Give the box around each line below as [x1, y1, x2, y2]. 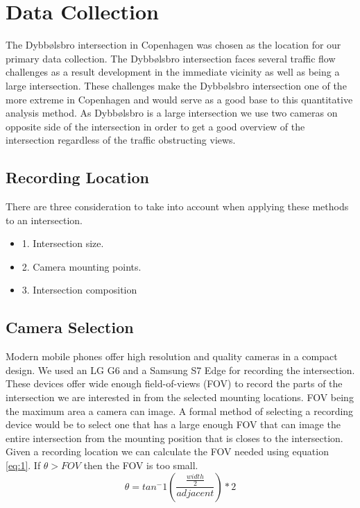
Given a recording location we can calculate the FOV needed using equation [6, 444, 329, 459]
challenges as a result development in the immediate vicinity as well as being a [6, 65, 340, 79]
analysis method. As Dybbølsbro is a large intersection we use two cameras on [6, 105, 338, 120]
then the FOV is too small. [83, 458, 198, 472]
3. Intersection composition [22, 282, 137, 297]
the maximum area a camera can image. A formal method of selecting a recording [6, 403, 354, 418]
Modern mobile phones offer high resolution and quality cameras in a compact [6, 349, 338, 364]
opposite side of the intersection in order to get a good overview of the [6, 119, 305, 133]
